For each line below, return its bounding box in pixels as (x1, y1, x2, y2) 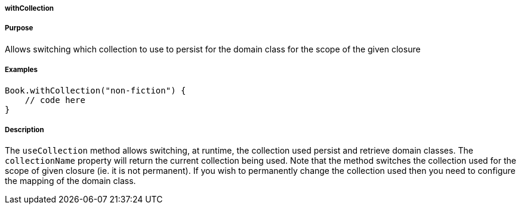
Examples (5, 65, 38, 74)
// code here (24, 95, 85, 105)
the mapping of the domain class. (5, 176, 136, 186)
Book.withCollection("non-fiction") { (5, 85, 186, 95)
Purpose (5, 24, 33, 33)
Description (5, 125, 44, 134)
